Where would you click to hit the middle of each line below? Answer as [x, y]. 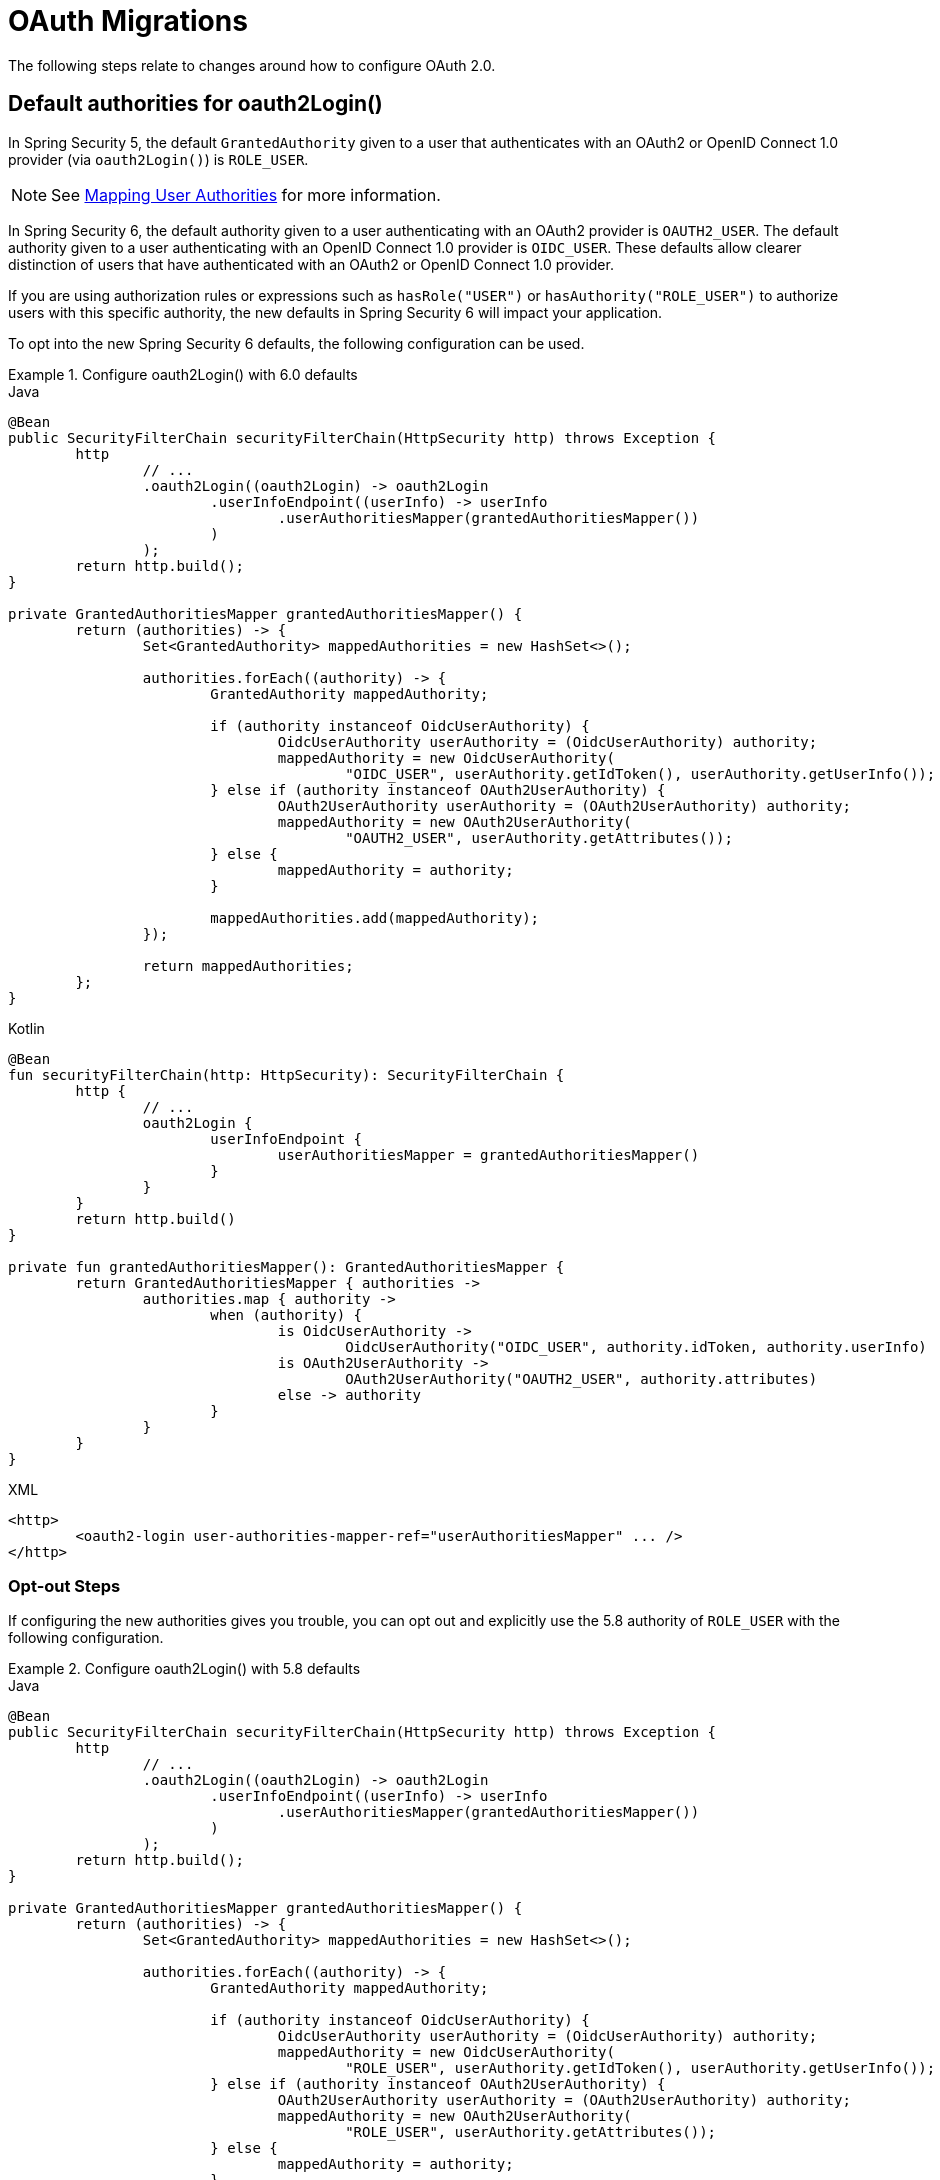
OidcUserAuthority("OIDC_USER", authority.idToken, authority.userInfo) [636, 1346]
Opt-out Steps [64, 1585]
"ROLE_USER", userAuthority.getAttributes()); [531, 2132]
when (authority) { [286, 1314]
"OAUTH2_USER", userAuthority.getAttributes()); [539, 837]
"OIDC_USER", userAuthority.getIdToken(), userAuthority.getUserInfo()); [640, 773]
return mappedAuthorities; [248, 965]
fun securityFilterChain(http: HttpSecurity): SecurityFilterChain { [286, 1074]
